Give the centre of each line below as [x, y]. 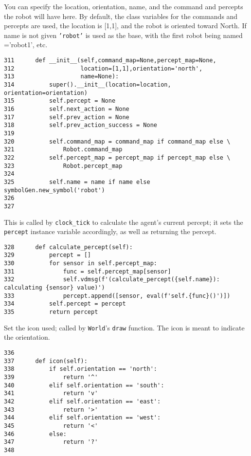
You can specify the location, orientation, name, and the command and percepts [124, 6]
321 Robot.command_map [63, 150]
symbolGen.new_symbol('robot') [54, 190]
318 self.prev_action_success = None [81, 125]
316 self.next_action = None [67, 109]
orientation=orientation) [46, 93]
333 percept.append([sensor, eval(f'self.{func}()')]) [117, 296]
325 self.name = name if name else [77, 182]
